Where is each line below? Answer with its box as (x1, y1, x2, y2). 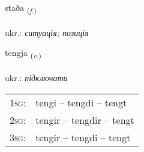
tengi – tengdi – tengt (35, 95, 127, 109)
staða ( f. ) (5, 1, 37, 15)
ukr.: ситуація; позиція (5, 26, 89, 38)
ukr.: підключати (5, 71, 68, 84)
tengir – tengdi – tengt (35, 130, 131, 144)
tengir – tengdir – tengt (35, 112, 134, 127)
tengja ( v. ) (5, 46, 41, 61)
